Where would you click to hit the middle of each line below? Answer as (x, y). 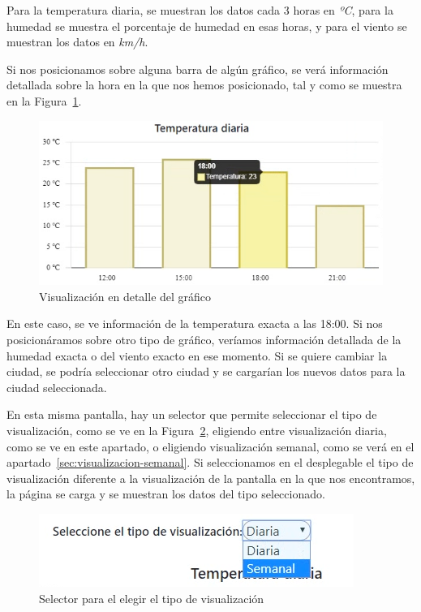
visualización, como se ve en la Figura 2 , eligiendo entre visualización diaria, (197, 430)
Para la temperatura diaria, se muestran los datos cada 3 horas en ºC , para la (200, 10)
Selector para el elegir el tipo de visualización (152, 598)
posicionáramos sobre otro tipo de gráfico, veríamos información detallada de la (204, 340)
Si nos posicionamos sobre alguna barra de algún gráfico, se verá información (198, 69)
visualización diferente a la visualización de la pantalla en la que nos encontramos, (211, 478)
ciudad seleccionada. (57, 387)
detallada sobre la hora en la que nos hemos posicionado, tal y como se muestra (204, 85)
